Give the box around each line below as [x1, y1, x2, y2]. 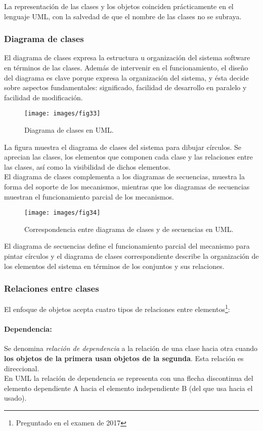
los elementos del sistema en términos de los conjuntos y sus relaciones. [4, 260, 225, 271]
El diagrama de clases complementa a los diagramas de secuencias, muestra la [4, 171, 245, 182]
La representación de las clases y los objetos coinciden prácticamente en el [4, 1, 234, 11]
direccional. [4, 363, 39, 373]
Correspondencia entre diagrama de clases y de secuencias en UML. [24, 223, 234, 234]
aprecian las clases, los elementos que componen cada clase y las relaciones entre [4, 151, 253, 162]
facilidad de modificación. [4, 92, 83, 102]
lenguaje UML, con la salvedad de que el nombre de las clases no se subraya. [4, 11, 242, 21]
